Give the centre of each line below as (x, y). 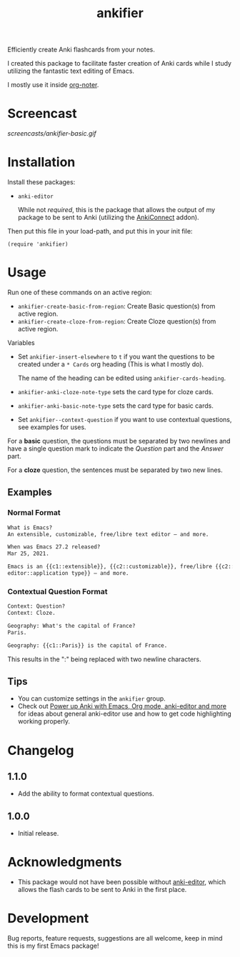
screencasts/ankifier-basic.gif (52, 134)
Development (48, 918)
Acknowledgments (65, 862)
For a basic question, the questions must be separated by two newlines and (119, 441)
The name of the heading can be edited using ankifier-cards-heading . (122, 378)
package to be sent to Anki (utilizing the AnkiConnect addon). (108, 217)
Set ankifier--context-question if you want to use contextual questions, (125, 420)
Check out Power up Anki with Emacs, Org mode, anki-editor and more (122, 706)
